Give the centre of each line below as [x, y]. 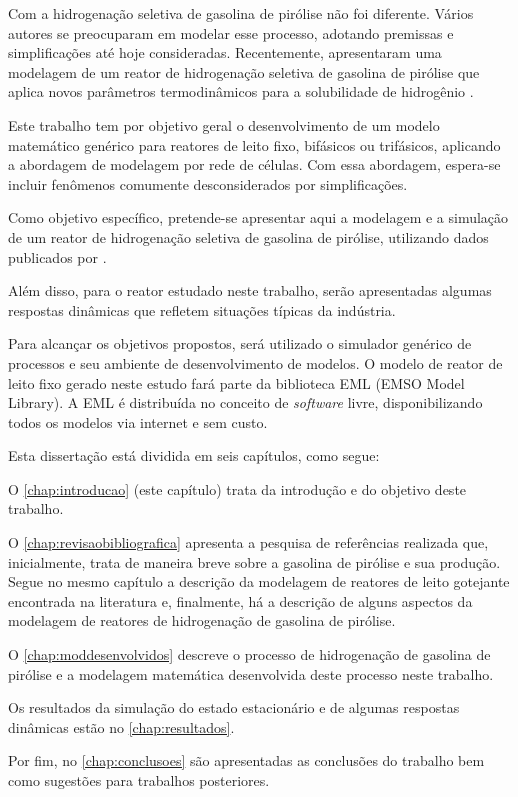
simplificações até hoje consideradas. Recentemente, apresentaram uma [225, 52]
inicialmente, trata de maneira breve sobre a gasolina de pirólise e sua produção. [254, 561]
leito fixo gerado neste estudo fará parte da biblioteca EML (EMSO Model [236, 382]
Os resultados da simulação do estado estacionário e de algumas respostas [234, 707]
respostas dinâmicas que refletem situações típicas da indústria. [202, 309]
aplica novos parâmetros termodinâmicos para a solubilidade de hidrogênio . [241, 91]
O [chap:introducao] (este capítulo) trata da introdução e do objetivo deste [237, 488]
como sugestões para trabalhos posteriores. [139, 780]
